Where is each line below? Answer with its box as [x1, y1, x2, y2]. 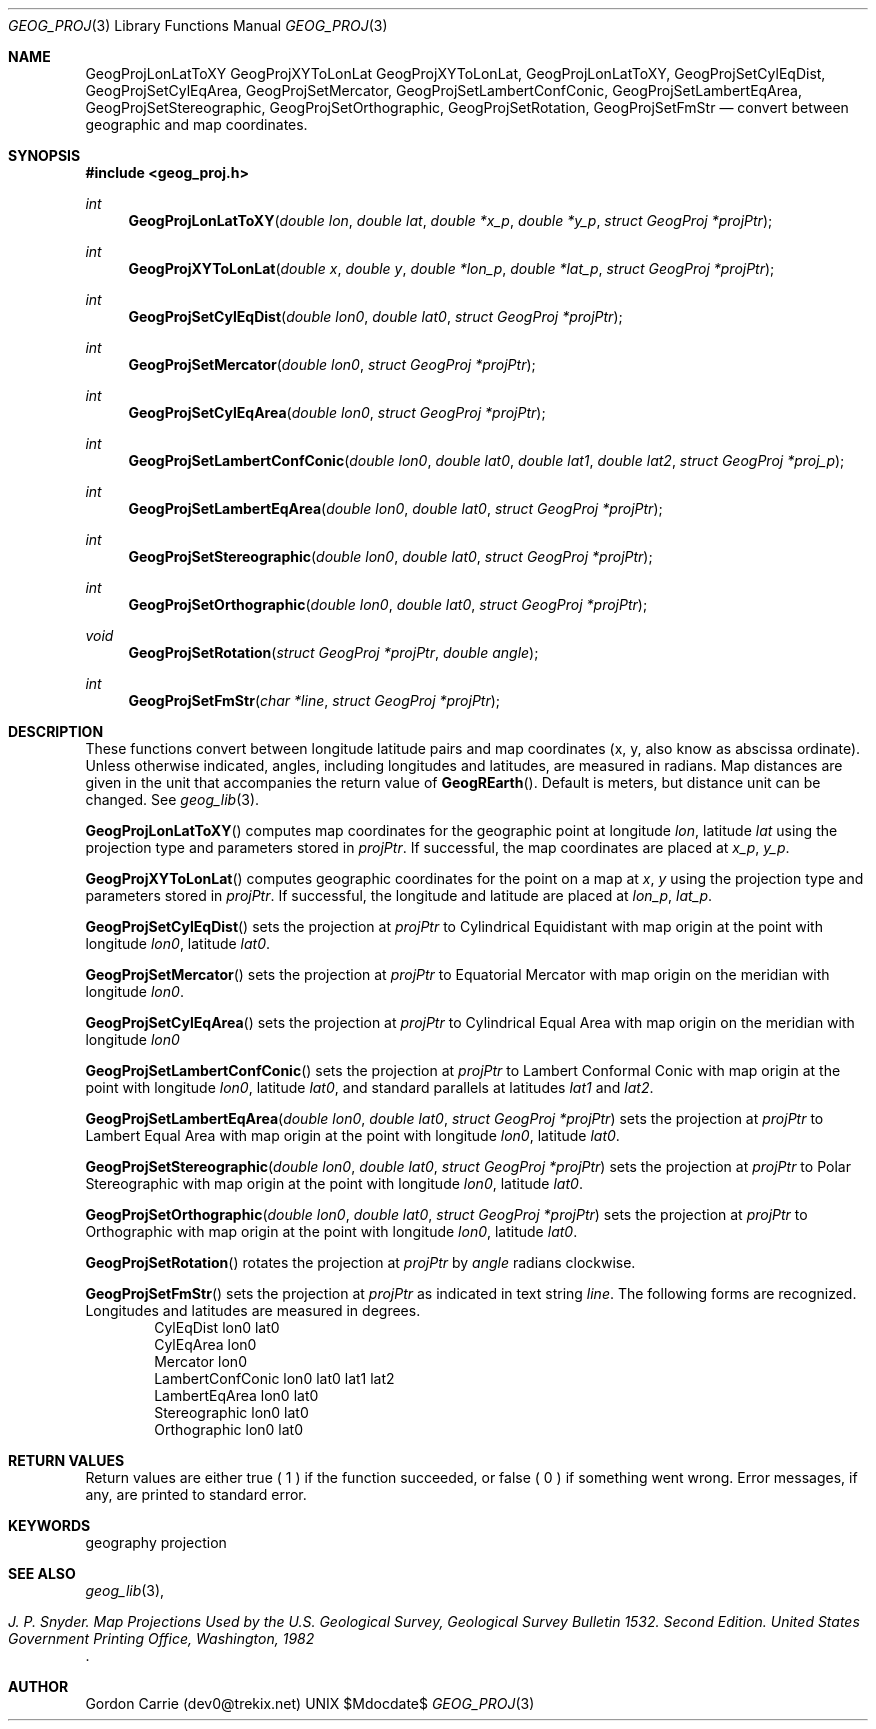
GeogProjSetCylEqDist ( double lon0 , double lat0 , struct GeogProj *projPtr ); [128, 308, 623, 325]
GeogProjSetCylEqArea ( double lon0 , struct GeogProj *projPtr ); [128, 404, 546, 421]
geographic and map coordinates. [85, 116, 308, 133]
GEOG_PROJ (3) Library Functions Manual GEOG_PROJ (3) [8, 17, 388, 34]
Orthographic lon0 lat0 [154, 1421, 304, 1438]
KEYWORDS [8, 1517, 91, 1534]
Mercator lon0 [154, 1353, 247, 1370]
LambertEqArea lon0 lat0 [154, 1387, 319, 1404]
